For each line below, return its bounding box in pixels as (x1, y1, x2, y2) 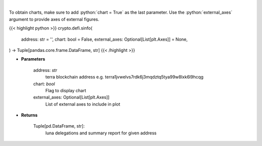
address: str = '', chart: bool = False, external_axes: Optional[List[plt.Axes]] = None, (21, 36, 188, 42)
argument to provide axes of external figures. (9, 16, 99, 22)
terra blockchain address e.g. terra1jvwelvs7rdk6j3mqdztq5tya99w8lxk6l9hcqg (45, 74, 204, 80)
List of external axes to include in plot (45, 101, 121, 107)
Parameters (21, 56, 46, 62)
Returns (21, 112, 38, 118)
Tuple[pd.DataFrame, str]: (33, 123, 85, 129)
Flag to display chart (45, 87, 86, 93)
